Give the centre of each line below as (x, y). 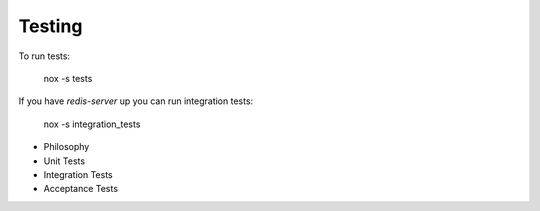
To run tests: (44, 56)
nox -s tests (68, 78)
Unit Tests (64, 161)
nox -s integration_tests (92, 124)
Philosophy (66, 147)
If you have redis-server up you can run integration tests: (136, 101)
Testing (50, 26)
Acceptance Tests (81, 189)
